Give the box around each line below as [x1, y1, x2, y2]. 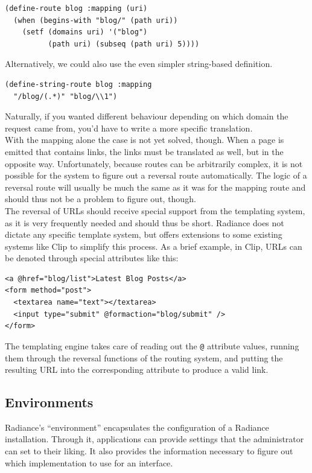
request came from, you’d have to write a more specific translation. [5, 121, 253, 134]
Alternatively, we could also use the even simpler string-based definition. [5, 57, 273, 70]
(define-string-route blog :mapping [5, 80, 152, 89]
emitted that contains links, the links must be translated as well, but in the [5, 145, 284, 157]
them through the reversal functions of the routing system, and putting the [5, 351, 283, 364]
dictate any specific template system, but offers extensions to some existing [5, 228, 282, 241]
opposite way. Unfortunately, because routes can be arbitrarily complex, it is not [5, 157, 303, 170]
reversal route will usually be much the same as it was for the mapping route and [5, 180, 306, 193]
